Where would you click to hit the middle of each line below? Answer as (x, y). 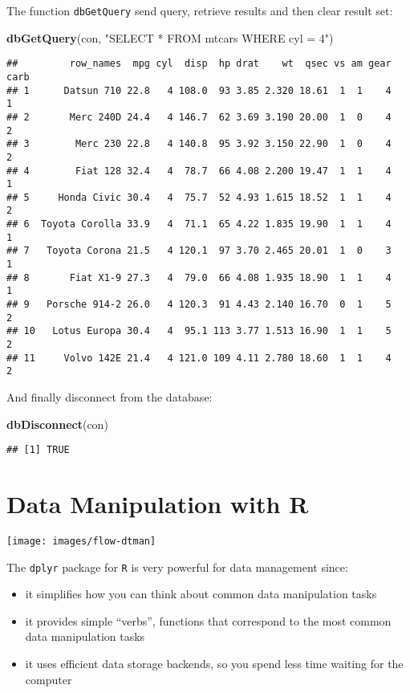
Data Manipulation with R (158, 504)
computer (49, 679)
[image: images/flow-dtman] (81, 541)
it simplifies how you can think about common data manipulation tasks (201, 594)
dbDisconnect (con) (57, 424)
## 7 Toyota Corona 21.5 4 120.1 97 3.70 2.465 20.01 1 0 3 (199, 251)
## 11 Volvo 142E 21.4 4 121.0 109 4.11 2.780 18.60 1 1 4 (199, 358)
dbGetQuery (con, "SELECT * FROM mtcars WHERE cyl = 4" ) (170, 37)
